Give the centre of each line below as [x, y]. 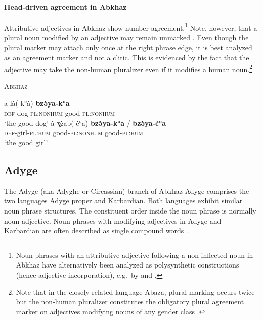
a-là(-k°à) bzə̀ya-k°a [37, 103]
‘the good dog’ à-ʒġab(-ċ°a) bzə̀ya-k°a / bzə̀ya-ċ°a [85, 122]
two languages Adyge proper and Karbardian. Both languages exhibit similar [123, 201]
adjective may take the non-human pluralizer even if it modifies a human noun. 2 [128, 68]
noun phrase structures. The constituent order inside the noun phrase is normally [130, 211]
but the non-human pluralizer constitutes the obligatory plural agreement [130, 302]
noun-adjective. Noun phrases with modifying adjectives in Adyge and [113, 220]
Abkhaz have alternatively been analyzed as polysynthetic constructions [127, 265]
